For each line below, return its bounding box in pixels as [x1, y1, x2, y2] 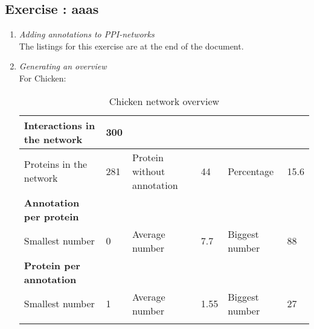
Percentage [228, 164, 274, 178]
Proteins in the [24, 157, 88, 171]
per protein [24, 209, 79, 223]
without [132, 164, 165, 178]
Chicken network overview [109, 94, 220, 108]
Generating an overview [19, 60, 107, 72]
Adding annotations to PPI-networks [19, 28, 155, 40]
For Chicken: [19, 71, 66, 84]
